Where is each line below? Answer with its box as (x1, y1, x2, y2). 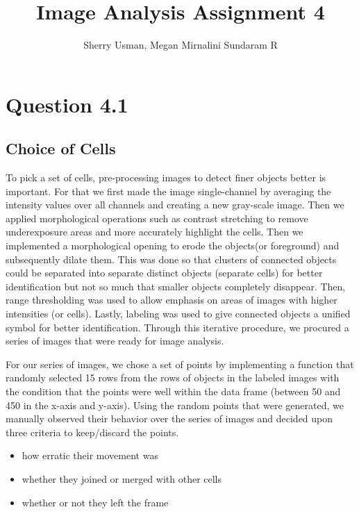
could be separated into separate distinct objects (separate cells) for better (6, 265, 323, 280)
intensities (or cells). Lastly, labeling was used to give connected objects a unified (6, 306, 351, 321)
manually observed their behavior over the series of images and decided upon (6, 411, 333, 426)
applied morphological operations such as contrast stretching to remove (6, 210, 308, 225)
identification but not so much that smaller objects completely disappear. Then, (6, 279, 346, 293)
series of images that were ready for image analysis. (6, 333, 224, 348)
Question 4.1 (6, 90, 128, 118)
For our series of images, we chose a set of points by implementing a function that (6, 356, 354, 371)
